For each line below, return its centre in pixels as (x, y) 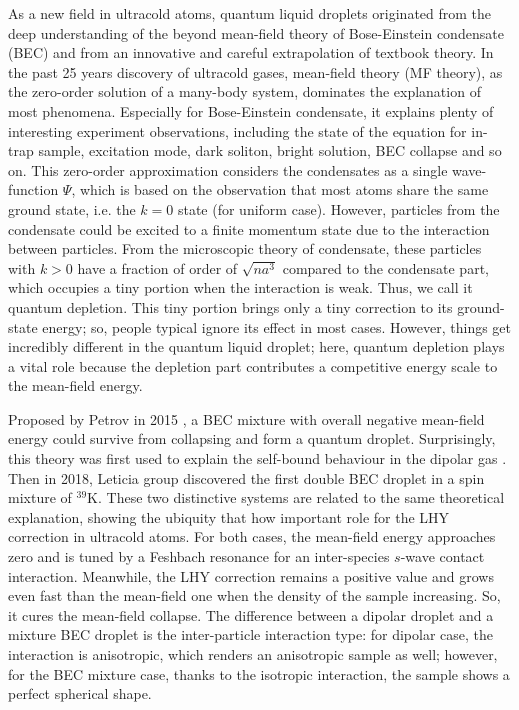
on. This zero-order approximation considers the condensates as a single (228, 169)
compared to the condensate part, (385, 267)
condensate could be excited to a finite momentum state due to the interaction (249, 228)
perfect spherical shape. (80, 693)
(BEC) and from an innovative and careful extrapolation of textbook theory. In (251, 52)
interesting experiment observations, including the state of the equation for (237, 130)
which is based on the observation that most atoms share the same (284, 189)
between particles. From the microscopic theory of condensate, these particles (245, 248)
